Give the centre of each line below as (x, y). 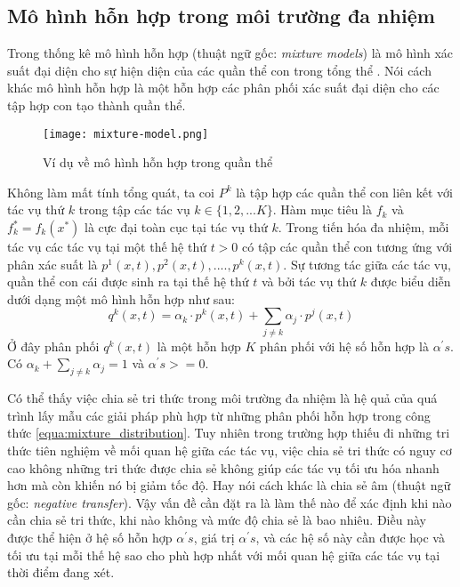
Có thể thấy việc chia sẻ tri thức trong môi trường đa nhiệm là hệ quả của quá (222, 398)
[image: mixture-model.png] (126, 134)
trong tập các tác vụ (134, 209)
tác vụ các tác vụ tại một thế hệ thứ (107, 247)
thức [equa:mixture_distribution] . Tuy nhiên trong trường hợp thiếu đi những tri (229, 433)
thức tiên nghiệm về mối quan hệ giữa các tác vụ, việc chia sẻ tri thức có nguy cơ (230, 450)
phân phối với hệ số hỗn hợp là (344, 346)
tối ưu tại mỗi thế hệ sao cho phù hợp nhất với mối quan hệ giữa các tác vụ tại (224, 555)
